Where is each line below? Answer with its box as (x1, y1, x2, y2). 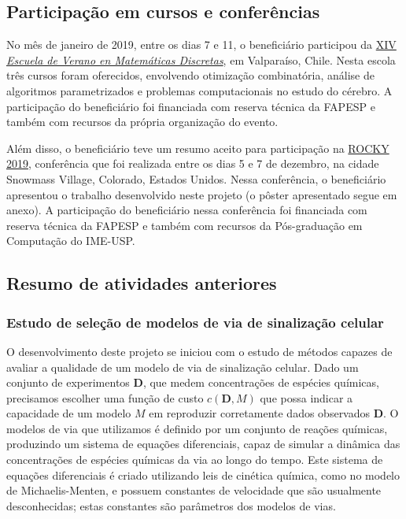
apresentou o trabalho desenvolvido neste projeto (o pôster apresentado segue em (6, 186, 397, 202)
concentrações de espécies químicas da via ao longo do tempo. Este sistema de (6, 451, 383, 468)
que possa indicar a (260, 389, 353, 406)
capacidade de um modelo (6, 405, 131, 421)
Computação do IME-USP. (6, 232, 135, 249)
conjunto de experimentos (6, 374, 130, 391)
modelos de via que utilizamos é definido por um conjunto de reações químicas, (6, 420, 388, 436)
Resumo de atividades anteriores (6, 271, 277, 295)
